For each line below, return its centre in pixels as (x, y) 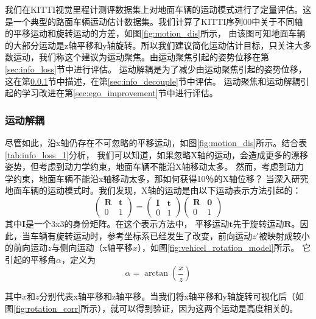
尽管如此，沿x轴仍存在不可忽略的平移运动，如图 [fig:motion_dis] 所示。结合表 (156, 142)
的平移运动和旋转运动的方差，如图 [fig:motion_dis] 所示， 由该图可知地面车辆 (155, 33)
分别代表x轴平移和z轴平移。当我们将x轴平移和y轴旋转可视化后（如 (171, 296)
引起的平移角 (30, 259)
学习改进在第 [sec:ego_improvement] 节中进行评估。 (120, 93)
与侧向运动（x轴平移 (92, 247)
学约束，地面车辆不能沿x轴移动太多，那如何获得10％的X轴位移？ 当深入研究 (157, 178)
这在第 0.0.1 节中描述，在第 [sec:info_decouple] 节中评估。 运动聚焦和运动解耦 (153, 81)
